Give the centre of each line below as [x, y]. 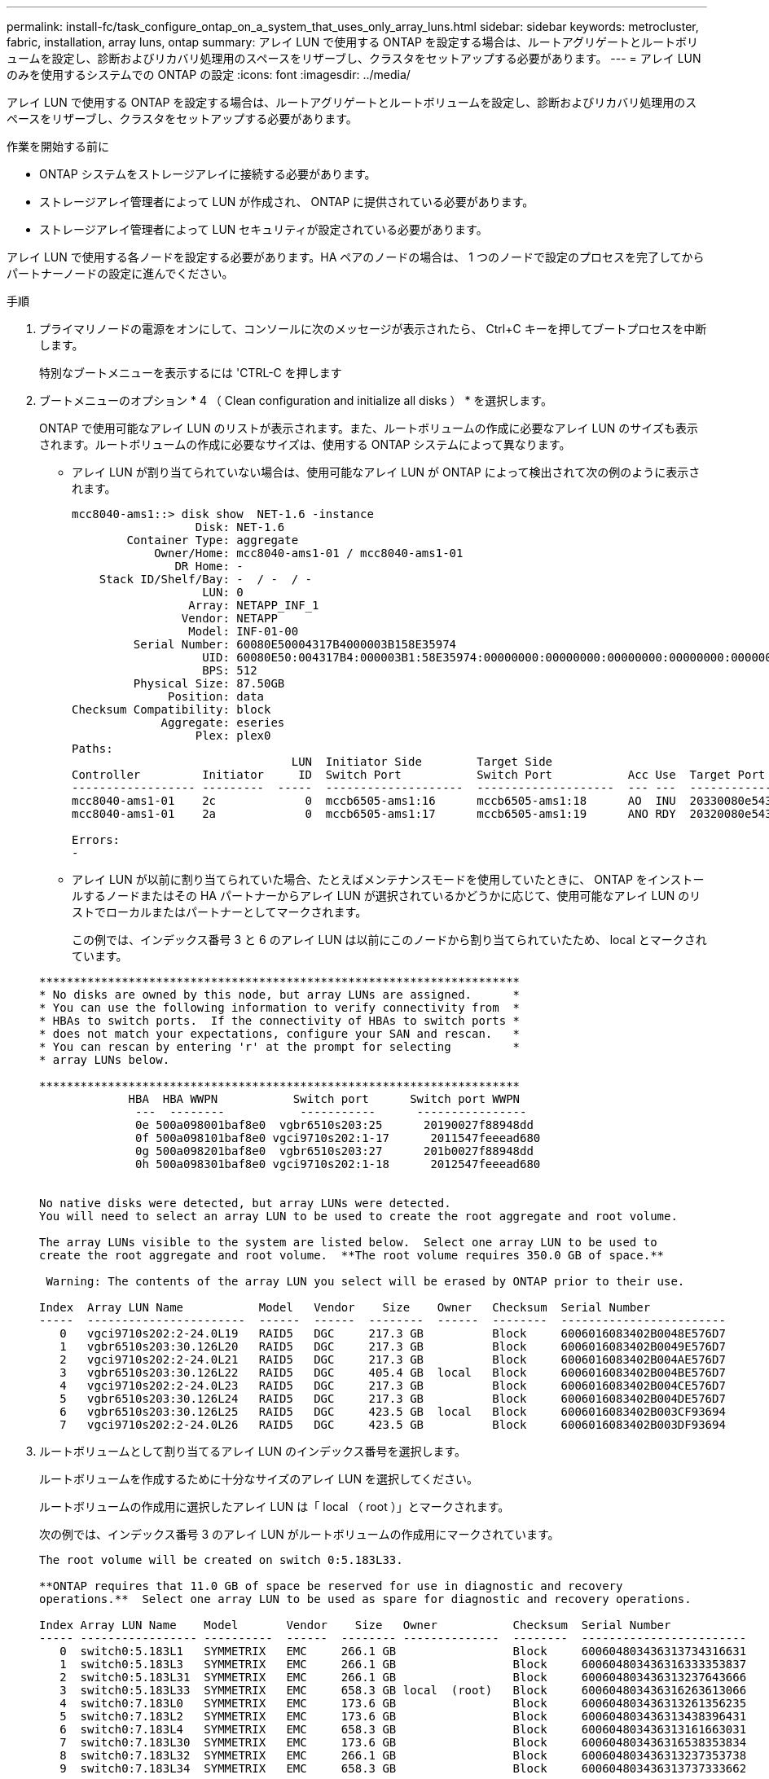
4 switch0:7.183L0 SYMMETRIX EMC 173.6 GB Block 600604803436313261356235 [403, 1703]
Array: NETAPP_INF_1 [254, 605]
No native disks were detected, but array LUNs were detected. [245, 1203]
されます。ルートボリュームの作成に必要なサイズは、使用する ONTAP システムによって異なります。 [305, 444]
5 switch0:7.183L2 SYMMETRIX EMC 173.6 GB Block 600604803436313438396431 [403, 1716]
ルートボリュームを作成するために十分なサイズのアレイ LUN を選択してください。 [259, 1479]
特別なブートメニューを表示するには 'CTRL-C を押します [191, 373]
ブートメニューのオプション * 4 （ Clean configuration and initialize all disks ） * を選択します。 [296, 400]
